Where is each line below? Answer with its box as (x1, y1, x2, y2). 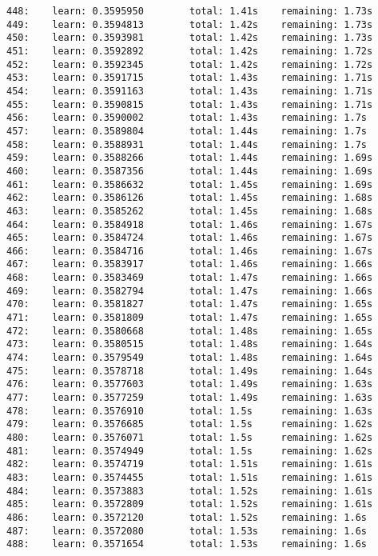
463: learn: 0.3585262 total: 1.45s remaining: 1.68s (6, 205, 373, 217)
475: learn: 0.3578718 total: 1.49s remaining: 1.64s (6, 365, 373, 377)
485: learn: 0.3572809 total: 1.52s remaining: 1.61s (6, 498, 373, 510)
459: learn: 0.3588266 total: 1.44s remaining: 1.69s (6, 152, 373, 164)
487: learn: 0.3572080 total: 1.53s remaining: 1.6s (6, 525, 368, 537)
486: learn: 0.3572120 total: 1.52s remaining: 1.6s (6, 511, 368, 523)
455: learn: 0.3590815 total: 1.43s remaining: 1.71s (6, 98, 373, 110)
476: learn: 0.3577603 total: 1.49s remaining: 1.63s (6, 378, 373, 390)
